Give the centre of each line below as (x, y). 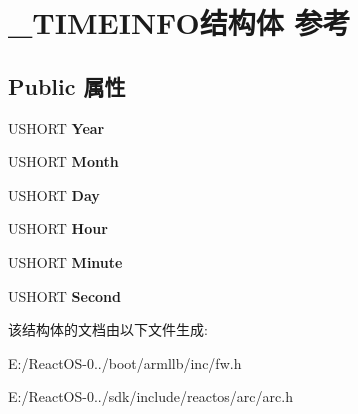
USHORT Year (56, 127)
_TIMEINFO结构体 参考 (179, 22)
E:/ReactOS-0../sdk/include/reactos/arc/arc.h (150, 396)
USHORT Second (65, 295)
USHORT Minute (65, 261)
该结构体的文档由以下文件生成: (108, 329)
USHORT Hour (58, 228)
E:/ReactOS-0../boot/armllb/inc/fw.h (125, 362)
